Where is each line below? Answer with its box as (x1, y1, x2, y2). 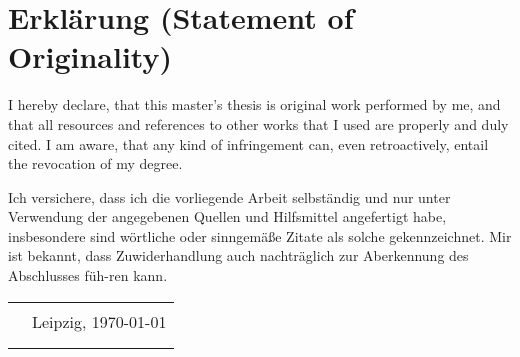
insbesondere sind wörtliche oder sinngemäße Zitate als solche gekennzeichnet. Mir (8, 225, 512, 246)
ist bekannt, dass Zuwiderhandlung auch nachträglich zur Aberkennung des (8, 245, 469, 266)
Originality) (8, 36, 172, 77)
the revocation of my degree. (8, 153, 183, 174)
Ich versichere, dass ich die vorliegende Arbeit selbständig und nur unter (8, 186, 451, 207)
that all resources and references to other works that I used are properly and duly (8, 113, 509, 134)
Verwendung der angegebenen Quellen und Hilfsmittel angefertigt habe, (8, 206, 447, 227)
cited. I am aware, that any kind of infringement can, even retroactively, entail (8, 133, 489, 154)
